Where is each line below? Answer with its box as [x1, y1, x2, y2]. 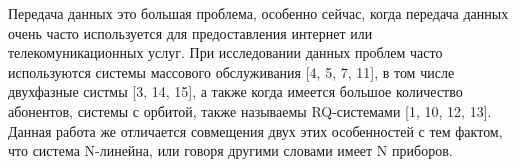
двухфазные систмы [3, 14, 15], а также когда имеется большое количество [8, 81, 463, 102]
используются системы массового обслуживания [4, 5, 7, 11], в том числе [8, 61, 455, 82]
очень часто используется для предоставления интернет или [8, 22, 373, 43]
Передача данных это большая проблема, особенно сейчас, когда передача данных [8, 3, 509, 23]
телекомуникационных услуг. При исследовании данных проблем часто [8, 42, 443, 63]
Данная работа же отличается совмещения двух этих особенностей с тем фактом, [8, 120, 503, 141]
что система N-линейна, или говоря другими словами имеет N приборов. [8, 140, 453, 161]
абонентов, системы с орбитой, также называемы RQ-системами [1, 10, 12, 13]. [8, 100, 492, 121]
